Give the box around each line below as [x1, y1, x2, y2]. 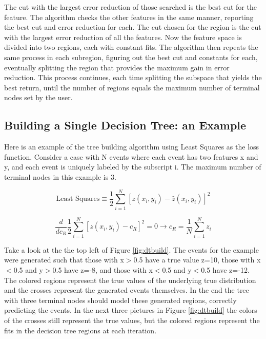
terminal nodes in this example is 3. [4, 171, 116, 182]
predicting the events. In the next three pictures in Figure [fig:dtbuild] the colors [4, 305, 257, 315]
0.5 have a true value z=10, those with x [133, 254, 261, 265]
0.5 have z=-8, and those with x [52, 264, 153, 275]
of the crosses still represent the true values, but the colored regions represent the [4, 314, 260, 325]
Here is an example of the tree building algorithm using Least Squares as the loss [4, 141, 259, 152]
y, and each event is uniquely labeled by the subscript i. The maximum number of [4, 161, 261, 172]
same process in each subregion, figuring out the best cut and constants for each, [4, 51, 258, 62]
